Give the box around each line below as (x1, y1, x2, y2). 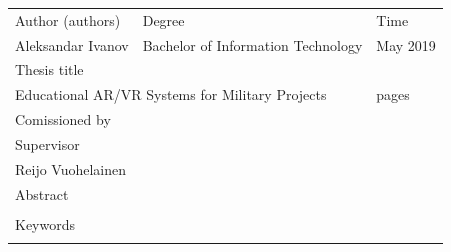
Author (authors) (15, 9, 121, 30)
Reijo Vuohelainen (15, 158, 127, 179)
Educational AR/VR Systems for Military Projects (15, 84, 327, 105)
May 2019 (376, 34, 436, 55)
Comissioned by (15, 109, 111, 130)
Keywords (15, 213, 76, 234)
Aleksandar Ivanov (15, 34, 129, 55)
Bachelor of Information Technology (142, 34, 363, 55)
